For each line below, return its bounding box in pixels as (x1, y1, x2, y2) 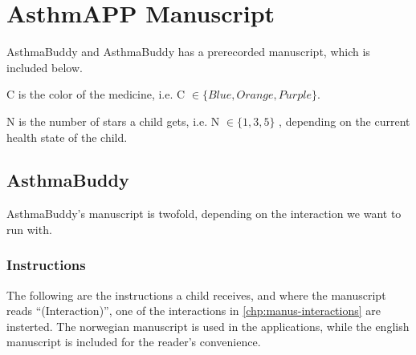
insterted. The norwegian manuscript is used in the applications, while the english (6, 317, 410, 334)
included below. (6, 58, 83, 75)
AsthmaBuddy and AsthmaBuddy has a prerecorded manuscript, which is (6, 43, 370, 60)
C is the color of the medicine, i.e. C (6, 86, 186, 103)
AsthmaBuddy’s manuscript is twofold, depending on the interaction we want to (6, 205, 402, 222)
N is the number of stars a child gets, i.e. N (6, 112, 220, 129)
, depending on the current (279, 112, 410, 129)
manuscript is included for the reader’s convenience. (6, 333, 261, 350)
